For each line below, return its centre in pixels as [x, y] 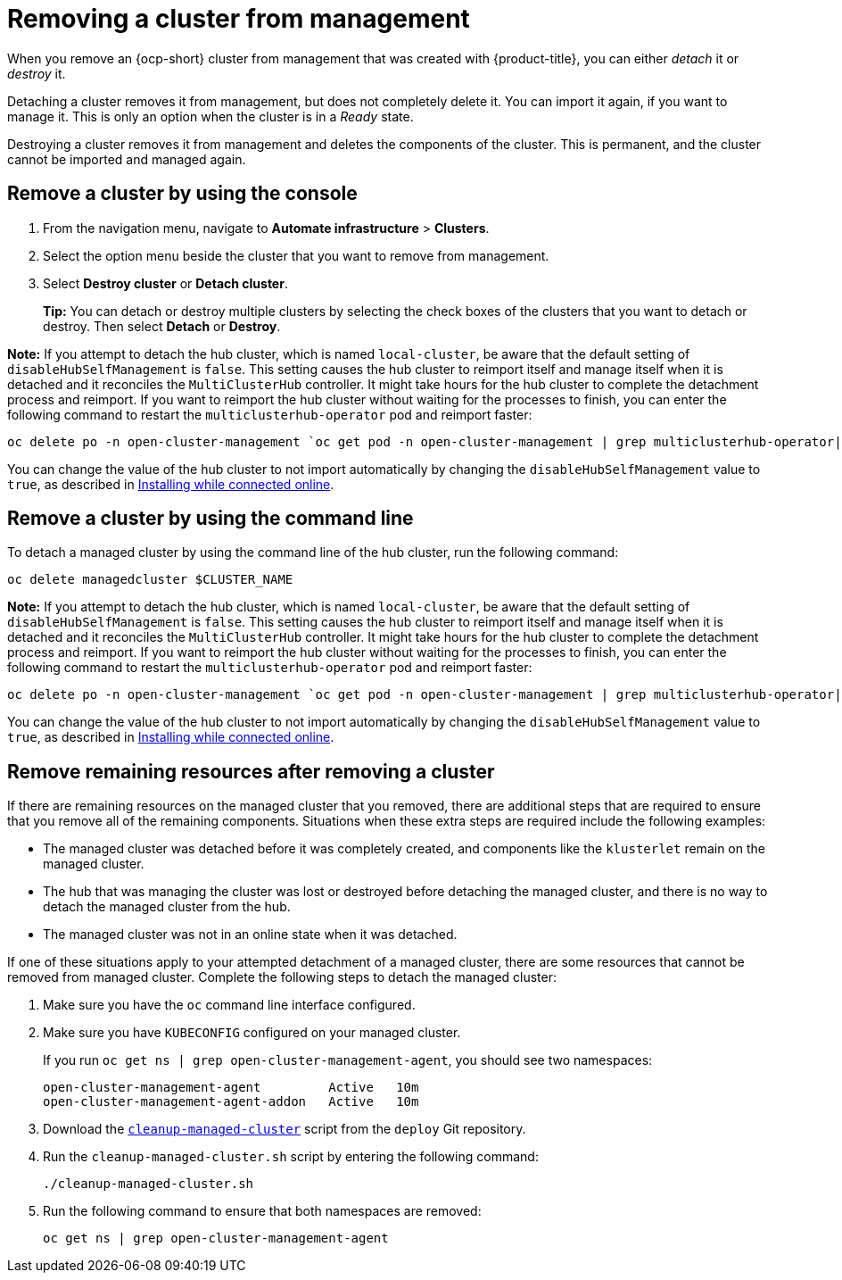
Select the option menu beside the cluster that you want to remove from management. [296, 255]
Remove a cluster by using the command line [210, 519]
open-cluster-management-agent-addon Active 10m [231, 1102]
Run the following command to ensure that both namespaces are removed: [262, 1211]
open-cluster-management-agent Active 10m [231, 1088]
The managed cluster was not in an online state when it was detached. [250, 935]
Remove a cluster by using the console [182, 194]
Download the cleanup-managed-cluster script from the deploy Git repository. [285, 1129]
